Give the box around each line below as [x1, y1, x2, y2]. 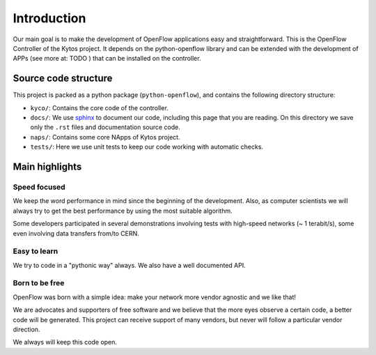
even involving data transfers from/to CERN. [13, 229, 139, 237]
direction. [13, 325, 40, 333]
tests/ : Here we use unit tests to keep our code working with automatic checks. [30, 143, 264, 151]
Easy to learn [13, 246, 58, 256]
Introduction [13, 10, 86, 26]
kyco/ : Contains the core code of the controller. [30, 103, 169, 112]
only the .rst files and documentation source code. [30, 123, 181, 132]
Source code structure [13, 73, 113, 84]
